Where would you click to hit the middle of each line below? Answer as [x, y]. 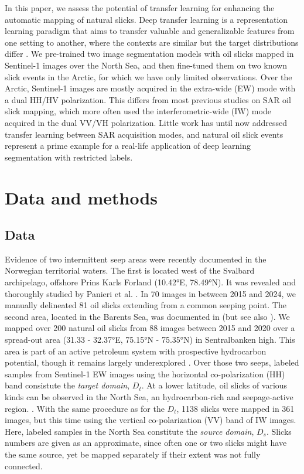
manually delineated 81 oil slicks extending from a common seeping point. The [146, 305]
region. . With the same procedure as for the [85, 408]
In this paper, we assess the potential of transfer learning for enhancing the [140, 8]
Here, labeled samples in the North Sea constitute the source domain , [129, 431]
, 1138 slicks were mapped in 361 [235, 408]
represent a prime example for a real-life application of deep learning [128, 146]
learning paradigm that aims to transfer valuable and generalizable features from [150, 31]
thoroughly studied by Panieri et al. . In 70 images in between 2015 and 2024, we [151, 293]
